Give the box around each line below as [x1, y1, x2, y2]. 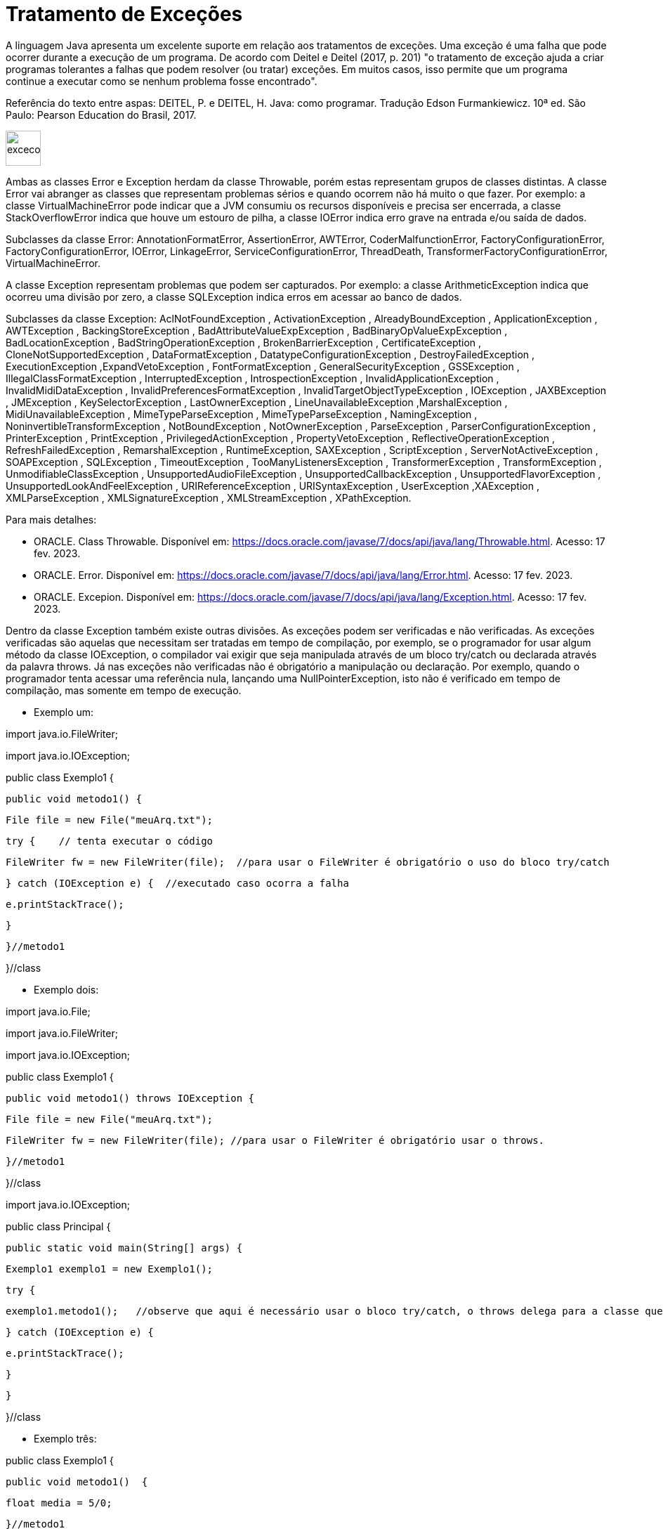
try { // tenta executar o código [6, 835, 214, 847]
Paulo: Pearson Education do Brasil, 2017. [6, 108, 197, 121]
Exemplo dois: [34, 983, 99, 996]
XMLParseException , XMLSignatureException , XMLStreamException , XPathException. [6, 491, 412, 504]
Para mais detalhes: [6, 513, 97, 526]
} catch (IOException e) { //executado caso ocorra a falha [6, 877, 349, 889]
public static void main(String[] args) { [6, 1242, 243, 1253]
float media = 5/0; [6, 1497, 112, 1509]
